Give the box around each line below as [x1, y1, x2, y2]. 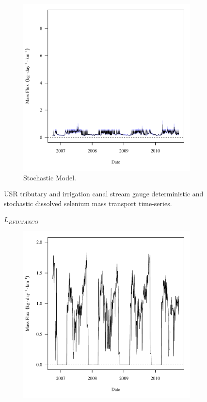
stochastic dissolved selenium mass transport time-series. [4, 198, 172, 208]
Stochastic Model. [23, 172, 76, 182]
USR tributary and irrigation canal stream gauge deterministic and [4, 189, 204, 199]
